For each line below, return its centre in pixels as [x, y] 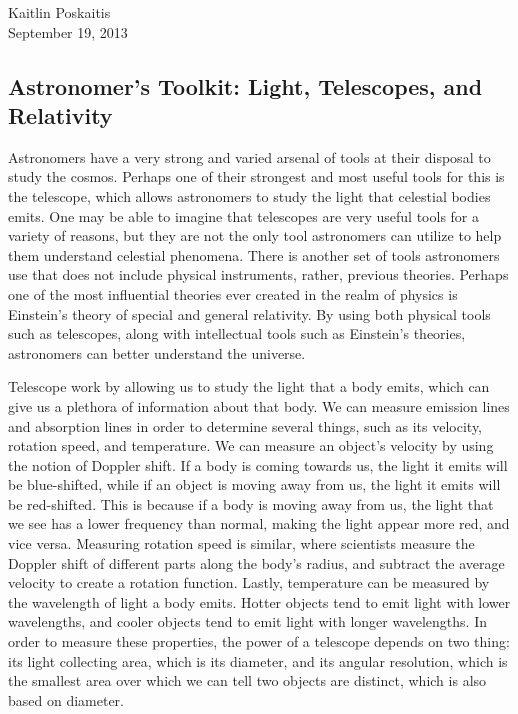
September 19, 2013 [68, 31]
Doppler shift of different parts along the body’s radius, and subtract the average [256, 562]
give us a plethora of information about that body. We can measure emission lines [259, 405]
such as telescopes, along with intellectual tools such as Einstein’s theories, [237, 333]
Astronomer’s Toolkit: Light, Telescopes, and [245, 85]
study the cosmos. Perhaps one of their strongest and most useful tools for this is [256, 176]
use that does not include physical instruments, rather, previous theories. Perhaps [258, 274]
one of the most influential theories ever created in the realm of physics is [233, 293]
